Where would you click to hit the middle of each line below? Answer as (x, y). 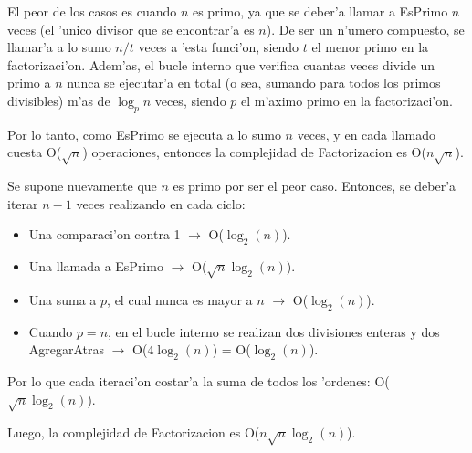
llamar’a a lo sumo (59, 47)
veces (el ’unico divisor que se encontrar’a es (131, 29)
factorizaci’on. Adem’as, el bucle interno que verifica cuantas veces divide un (221, 64)
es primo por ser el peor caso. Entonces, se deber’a (315, 186)
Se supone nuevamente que (82, 186)
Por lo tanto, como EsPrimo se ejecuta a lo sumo (144, 134)
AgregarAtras (67, 349)
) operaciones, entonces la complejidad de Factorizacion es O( (254, 152)
